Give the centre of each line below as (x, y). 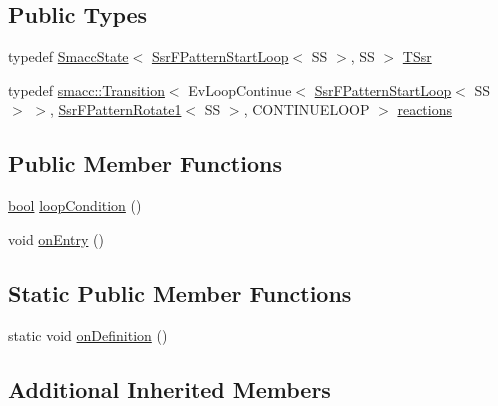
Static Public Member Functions (180, 292)
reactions (425, 109)
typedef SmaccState (68, 56)
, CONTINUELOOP (306, 109)
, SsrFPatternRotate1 (115, 109)
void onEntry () (56, 238)
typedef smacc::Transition (86, 89)
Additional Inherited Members (169, 388)
